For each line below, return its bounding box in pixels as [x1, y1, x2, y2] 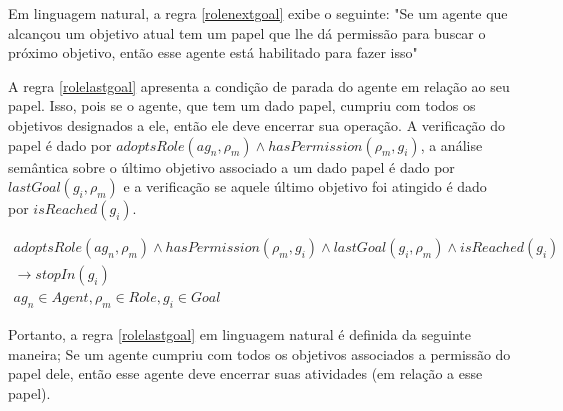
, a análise [420, 134, 483, 155]
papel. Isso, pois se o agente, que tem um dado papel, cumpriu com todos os [8, 95, 476, 116]
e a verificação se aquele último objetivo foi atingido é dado [123, 176, 487, 197]
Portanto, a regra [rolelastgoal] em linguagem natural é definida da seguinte [8, 324, 471, 345]
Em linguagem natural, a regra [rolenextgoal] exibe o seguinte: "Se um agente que [8, 3, 508, 23]
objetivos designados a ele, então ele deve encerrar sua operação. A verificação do [8, 114, 506, 135]
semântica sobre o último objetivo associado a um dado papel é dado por [8, 156, 455, 177]
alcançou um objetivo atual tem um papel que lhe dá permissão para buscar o [8, 22, 486, 43]
